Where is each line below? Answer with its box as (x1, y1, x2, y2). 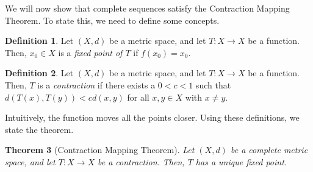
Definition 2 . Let (5, 66, 74, 79)
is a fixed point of (58, 46, 123, 59)
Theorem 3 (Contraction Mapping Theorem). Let (5, 143, 195, 156)
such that (195, 78, 231, 91)
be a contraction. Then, (98, 155, 185, 168)
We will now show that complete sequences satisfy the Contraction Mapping (5, 2, 290, 14)
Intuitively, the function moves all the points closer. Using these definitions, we (5, 111, 300, 124)
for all (127, 90, 149, 103)
